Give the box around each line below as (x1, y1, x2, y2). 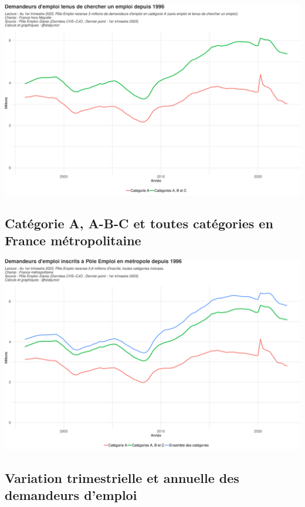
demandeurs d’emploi (5, 486, 137, 504)
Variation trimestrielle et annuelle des (5, 468, 239, 486)
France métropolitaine (5, 231, 141, 249)
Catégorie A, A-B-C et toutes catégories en (5, 214, 273, 232)
